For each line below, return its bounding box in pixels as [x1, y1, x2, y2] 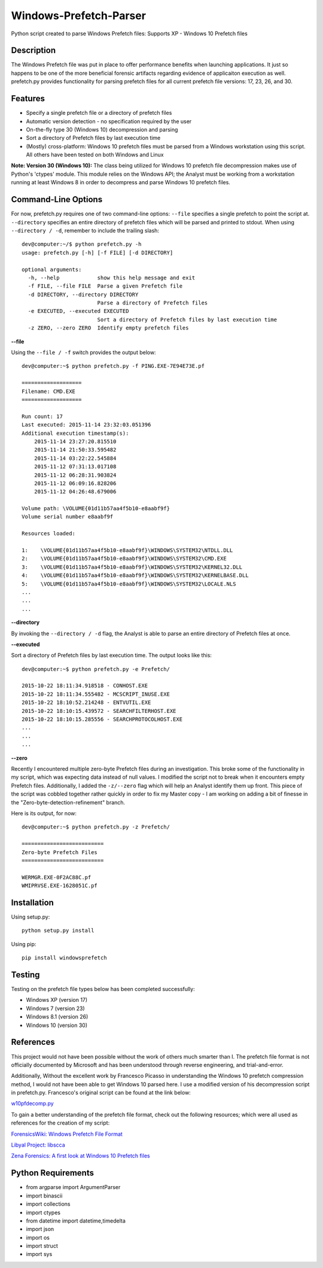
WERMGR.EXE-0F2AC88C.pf [22, 874, 92, 880]
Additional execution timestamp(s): [22, 429, 129, 437]
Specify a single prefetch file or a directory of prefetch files [26, 109, 172, 117]
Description [11, 45, 56, 56]
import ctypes [26, 1209, 61, 1216]
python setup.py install [22, 927, 95, 934]
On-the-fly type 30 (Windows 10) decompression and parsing [26, 126, 178, 133]
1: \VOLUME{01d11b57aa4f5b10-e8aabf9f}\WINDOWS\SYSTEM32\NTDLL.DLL [22, 547, 233, 554]
